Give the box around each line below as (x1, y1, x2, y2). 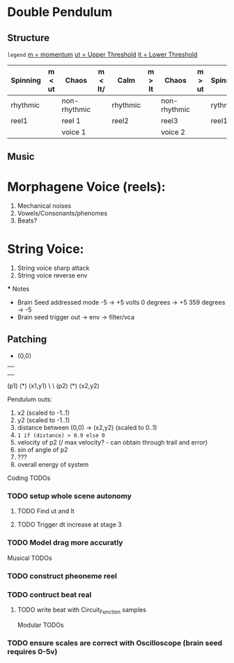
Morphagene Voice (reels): (7, 179, 166, 195)
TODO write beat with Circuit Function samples (17, 605, 146, 616)
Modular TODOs (17, 621, 64, 629)
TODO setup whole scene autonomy (7, 491, 132, 501)
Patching (7, 333, 47, 345)
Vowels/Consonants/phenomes (17, 209, 108, 218)
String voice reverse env (17, 271, 88, 280)
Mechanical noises (17, 202, 72, 210)
